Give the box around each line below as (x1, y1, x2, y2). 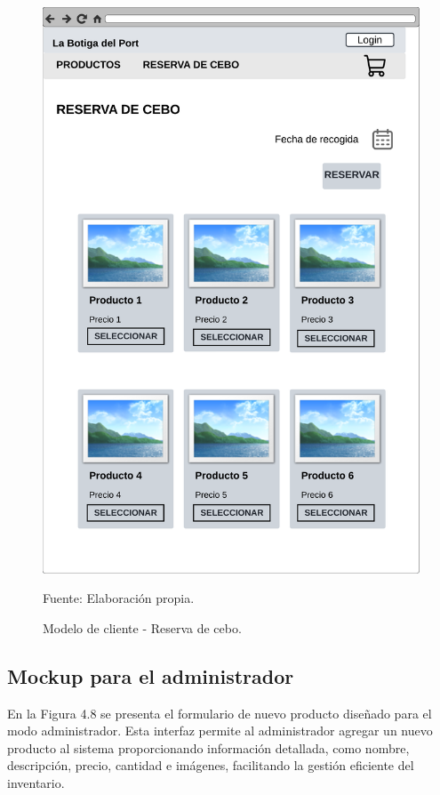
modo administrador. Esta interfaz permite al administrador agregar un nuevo (7, 721, 433, 740)
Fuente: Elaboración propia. (43, 589, 195, 607)
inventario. (7, 773, 65, 791)
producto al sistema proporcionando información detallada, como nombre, (7, 738, 410, 757)
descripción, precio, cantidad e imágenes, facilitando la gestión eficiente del (7, 756, 414, 775)
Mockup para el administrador (7, 662, 294, 689)
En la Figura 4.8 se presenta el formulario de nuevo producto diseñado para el (7, 703, 432, 722)
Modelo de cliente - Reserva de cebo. (43, 618, 242, 637)
